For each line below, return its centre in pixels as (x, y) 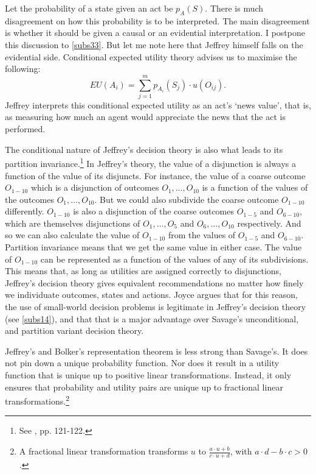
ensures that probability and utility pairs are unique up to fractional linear (144, 387)
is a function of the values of (255, 187)
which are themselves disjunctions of (73, 223)
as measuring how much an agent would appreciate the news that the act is (145, 117)
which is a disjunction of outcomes (95, 187)
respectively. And (269, 223)
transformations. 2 (37, 400)
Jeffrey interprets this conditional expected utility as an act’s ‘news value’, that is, (158, 104)
